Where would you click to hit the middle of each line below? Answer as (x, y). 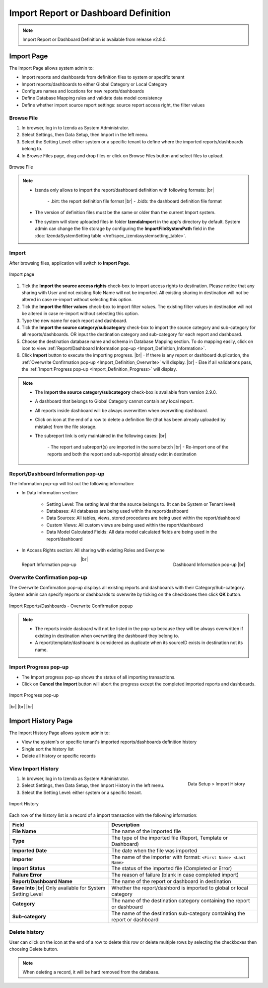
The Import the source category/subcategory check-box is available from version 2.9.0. (126, 392)
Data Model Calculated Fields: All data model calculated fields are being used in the (132, 532)
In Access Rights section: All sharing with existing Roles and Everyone (93, 550)
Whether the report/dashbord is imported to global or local (180, 887)
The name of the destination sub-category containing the (178, 913)
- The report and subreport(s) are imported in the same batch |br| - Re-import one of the (138, 447)
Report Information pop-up (49, 564)
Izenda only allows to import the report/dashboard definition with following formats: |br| (125, 190)
